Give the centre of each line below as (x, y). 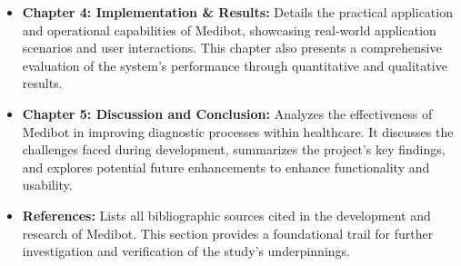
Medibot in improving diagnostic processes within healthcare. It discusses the (238, 131)
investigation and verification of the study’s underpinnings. (186, 251)
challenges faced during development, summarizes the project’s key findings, (234, 149)
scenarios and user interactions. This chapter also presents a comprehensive (232, 48)
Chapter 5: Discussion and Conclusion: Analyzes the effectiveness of (227, 113)
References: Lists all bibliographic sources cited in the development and (226, 215)
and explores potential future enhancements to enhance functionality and (226, 167)
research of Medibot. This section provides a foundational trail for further (228, 233)
